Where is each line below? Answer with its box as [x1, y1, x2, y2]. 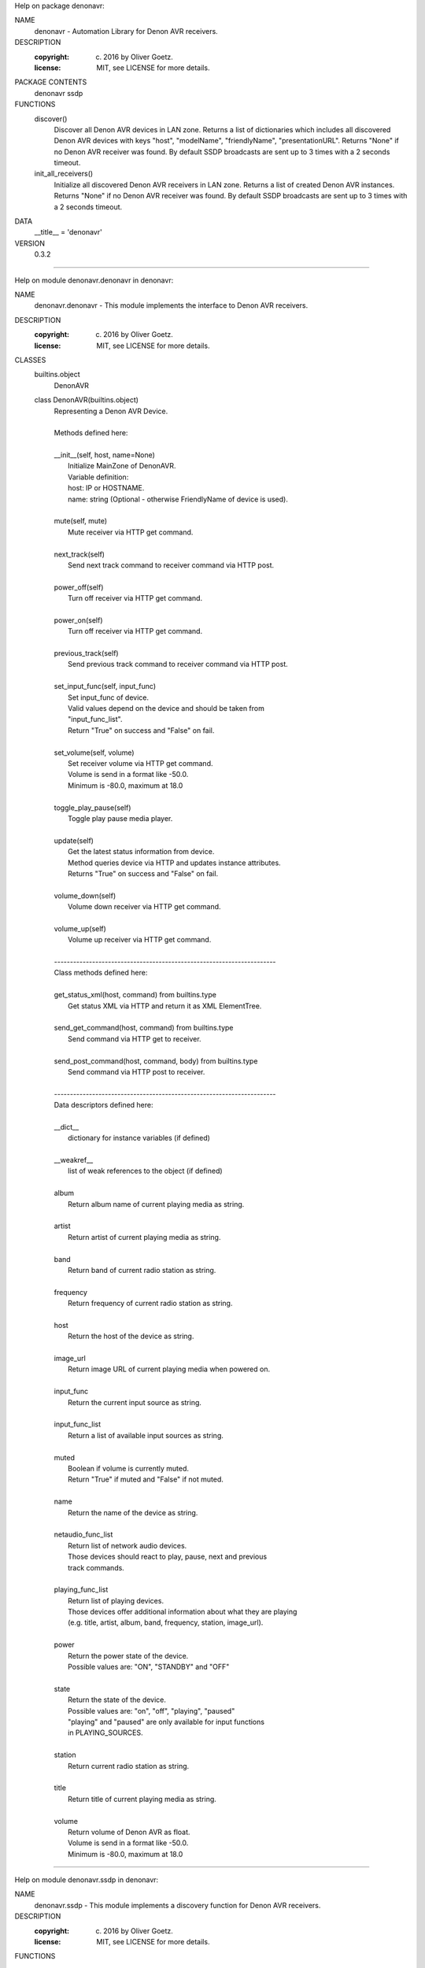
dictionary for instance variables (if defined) [68, 1134, 210, 1143]
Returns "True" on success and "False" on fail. [68, 868, 219, 878]
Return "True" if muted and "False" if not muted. [68, 1474, 224, 1484]
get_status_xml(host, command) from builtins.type [54, 990, 216, 1000]
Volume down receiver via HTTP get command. [68, 902, 221, 912]
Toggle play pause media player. [68, 813, 173, 823]
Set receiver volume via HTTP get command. [68, 759, 213, 768]
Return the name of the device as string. [68, 1507, 198, 1517]
